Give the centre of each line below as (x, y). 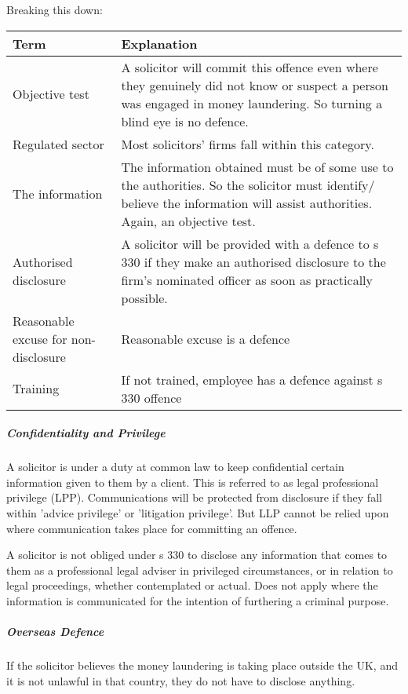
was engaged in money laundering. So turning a (252, 103)
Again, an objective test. (188, 221)
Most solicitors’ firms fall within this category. (248, 144)
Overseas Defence (55, 632)
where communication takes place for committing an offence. (152, 528)
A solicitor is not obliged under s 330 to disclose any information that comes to (197, 555)
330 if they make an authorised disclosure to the (253, 261)
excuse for (40, 338)
